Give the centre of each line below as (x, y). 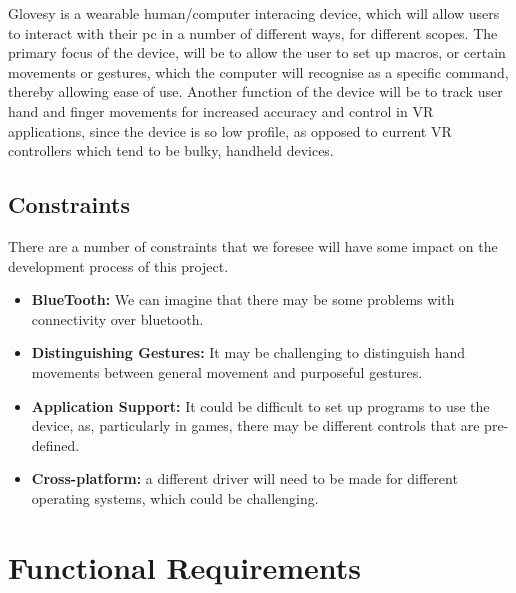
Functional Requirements (184, 566)
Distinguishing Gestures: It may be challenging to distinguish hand (248, 352)
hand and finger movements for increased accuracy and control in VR (221, 110)
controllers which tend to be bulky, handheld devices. (171, 150)
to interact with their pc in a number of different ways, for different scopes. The (253, 32)
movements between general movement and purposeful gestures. (227, 371)
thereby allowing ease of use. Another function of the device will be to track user (255, 91)
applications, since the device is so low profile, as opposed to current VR (230, 130)
